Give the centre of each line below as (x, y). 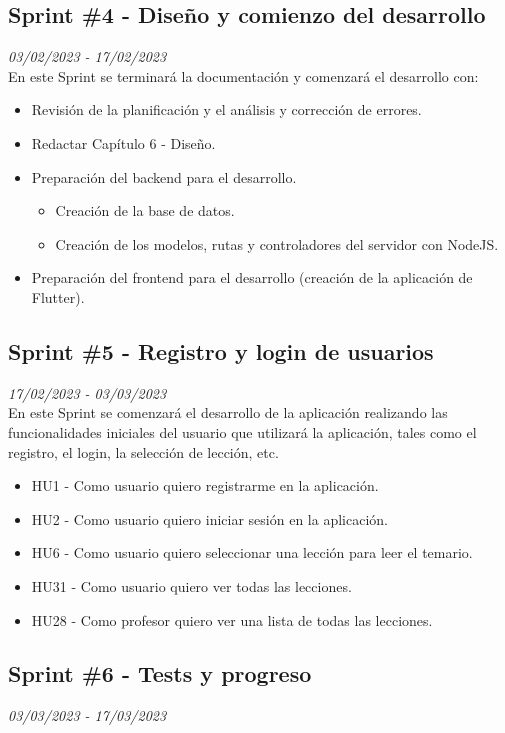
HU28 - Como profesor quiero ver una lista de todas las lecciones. (232, 619)
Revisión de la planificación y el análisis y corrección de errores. (226, 109)
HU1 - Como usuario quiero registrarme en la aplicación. (205, 485)
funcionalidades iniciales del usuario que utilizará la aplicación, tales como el (242, 431)
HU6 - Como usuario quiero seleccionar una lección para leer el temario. (252, 552)
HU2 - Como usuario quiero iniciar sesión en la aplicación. (209, 518)
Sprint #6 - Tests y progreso (160, 673)
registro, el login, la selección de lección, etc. (143, 451)
